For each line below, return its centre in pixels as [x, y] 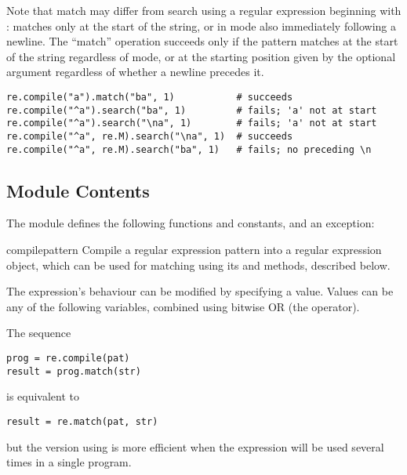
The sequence [39, 333]
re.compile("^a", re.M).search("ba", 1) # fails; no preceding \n [189, 149]
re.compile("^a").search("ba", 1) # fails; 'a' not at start [192, 110]
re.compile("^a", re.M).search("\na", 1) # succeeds [150, 136]
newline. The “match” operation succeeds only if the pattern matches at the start [202, 41]
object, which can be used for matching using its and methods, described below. [198, 265]
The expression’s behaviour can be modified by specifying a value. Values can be [200, 291]
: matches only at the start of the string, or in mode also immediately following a [202, 25]
